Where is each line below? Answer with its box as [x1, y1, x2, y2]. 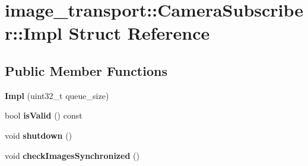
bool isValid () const [5, 109, 82, 122]
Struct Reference [68, 21, 210, 45]
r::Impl [5, 21, 62, 45]
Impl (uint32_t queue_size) [5, 89, 109, 101]
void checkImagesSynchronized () [5, 149, 139, 161]
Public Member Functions [5, 61, 167, 79]
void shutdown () [5, 129, 72, 141]
